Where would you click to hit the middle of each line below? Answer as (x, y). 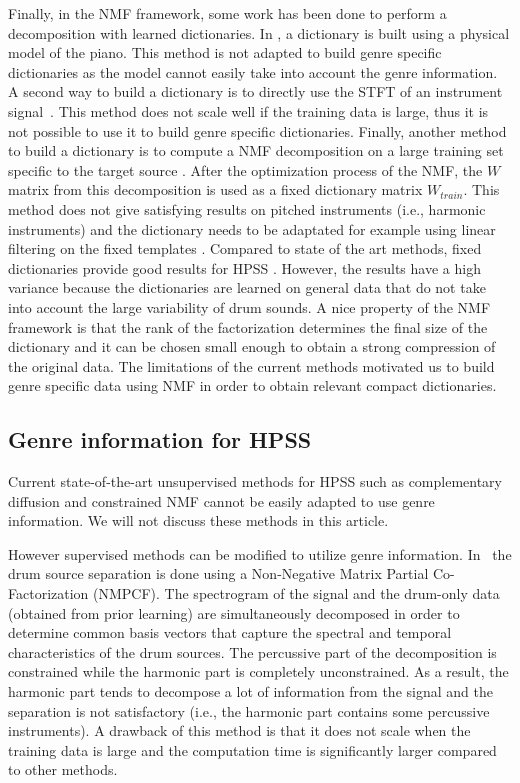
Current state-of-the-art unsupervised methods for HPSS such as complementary (255, 481)
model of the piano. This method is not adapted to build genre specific (225, 52)
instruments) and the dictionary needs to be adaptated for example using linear (252, 228)
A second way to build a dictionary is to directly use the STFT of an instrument (255, 91)
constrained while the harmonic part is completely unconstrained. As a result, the (258, 671)
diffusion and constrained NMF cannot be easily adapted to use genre (221, 500)
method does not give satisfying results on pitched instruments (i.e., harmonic (247, 208)
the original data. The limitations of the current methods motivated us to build (251, 365)
